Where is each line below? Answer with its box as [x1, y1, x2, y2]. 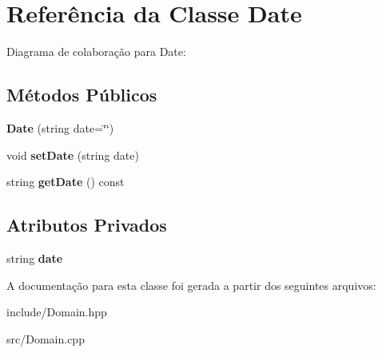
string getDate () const [6, 173, 125, 190]
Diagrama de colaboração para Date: [6, 43, 186, 60]
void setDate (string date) [6, 146, 139, 163]
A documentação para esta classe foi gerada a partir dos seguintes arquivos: [6, 276, 376, 293]
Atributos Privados [6, 212, 167, 237]
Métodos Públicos [6, 82, 157, 107]
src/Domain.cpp [6, 330, 85, 347]
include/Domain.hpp [6, 303, 107, 320]
